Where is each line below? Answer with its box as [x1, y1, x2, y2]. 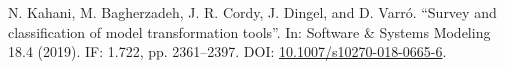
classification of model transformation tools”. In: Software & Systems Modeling [8, 21, 491, 42]
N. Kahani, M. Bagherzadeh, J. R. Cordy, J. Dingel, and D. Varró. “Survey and [8, 2, 497, 22]
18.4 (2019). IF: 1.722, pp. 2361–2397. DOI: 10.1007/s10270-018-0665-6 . [8, 41, 447, 62]
